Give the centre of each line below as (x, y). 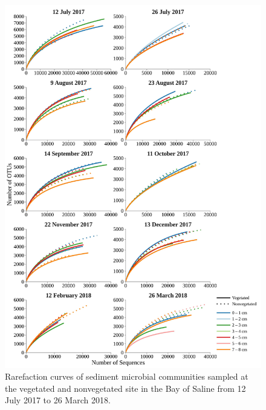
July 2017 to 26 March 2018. (58, 400)
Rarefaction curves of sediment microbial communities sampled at (127, 376)
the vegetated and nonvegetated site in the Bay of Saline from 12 (125, 388)
